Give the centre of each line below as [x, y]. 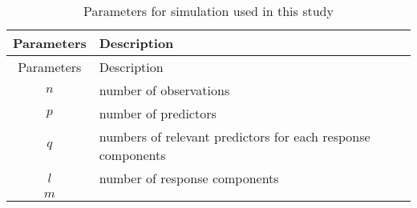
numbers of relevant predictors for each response [235, 136]
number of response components [189, 178]
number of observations [164, 90]
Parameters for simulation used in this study [208, 11]
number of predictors [158, 113]
